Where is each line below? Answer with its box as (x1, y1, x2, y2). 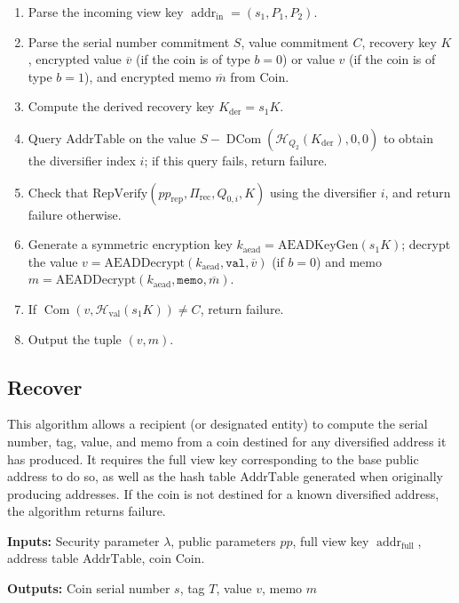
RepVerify (92, 187, 148, 200)
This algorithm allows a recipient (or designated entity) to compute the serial (7, 414, 428, 433)
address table (7, 549, 79, 567)
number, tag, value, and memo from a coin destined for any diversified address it (7, 431, 447, 450)
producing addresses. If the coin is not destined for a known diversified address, (7, 484, 439, 502)
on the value (129, 128, 196, 147)
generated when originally (303, 467, 444, 486)
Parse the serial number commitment (28, 32, 230, 51)
